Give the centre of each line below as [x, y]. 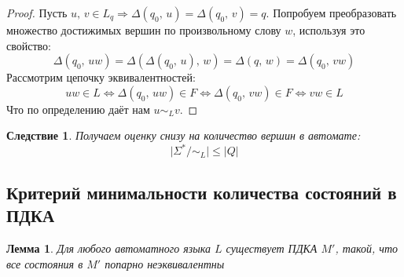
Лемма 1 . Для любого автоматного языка [108, 248]
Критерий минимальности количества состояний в [202, 192]
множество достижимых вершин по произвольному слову [144, 30]
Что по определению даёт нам [78, 109]
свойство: [29, 45]
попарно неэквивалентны [165, 263]
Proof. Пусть [37, 13]
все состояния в [45, 263]
